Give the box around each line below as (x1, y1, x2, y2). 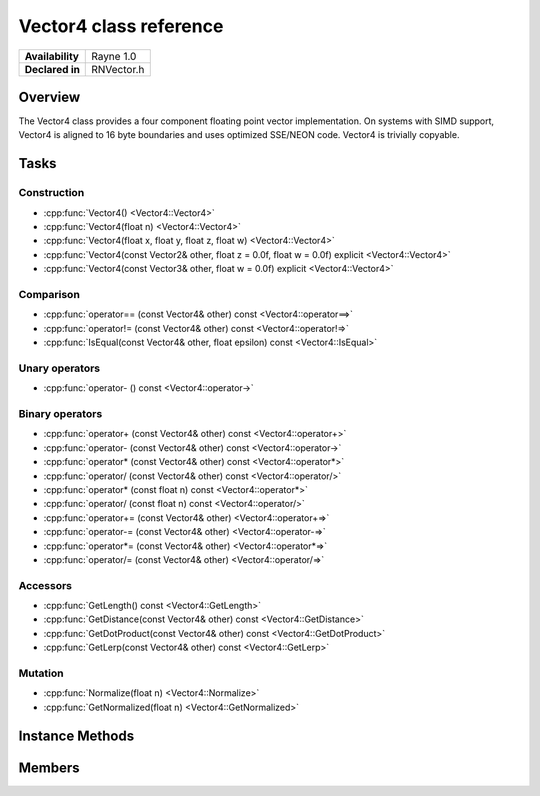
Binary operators (18, 407, 103, 420)
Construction (18, 186, 85, 200)
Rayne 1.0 (91, 49, 137, 63)
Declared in (24, 62, 80, 76)
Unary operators (18, 361, 101, 375)
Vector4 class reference (18, 15, 224, 37)
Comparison (18, 287, 80, 301)
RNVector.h (91, 62, 145, 76)
